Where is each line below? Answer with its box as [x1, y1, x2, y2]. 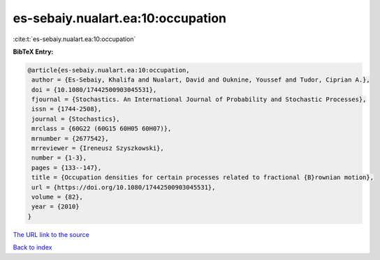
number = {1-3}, [31, 154, 87, 162]
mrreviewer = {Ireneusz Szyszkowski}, [31, 144, 164, 153]
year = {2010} [31, 203, 80, 211]
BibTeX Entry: [13, 47, 54, 56]
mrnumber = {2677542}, [31, 135, 110, 142]
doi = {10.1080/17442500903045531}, [31, 86, 157, 93]
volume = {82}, [31, 193, 84, 201]
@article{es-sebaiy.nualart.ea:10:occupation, [27, 66, 190, 74]
